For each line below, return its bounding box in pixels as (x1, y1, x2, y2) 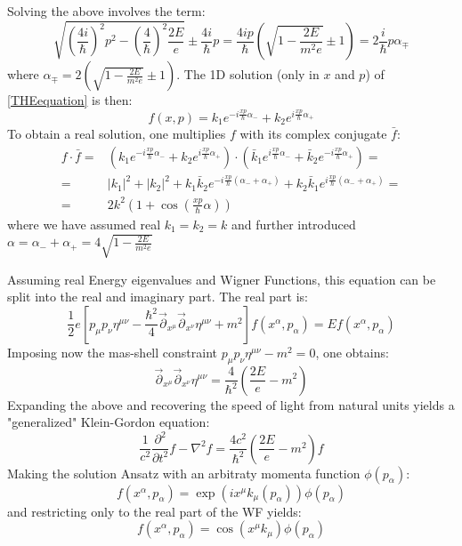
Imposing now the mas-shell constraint (7, 342, 217, 361)
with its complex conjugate (239, 124, 387, 142)
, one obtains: (315, 342, 389, 361)
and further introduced (231, 214, 356, 233)
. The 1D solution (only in (176, 65, 320, 84)
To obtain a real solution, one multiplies (7, 124, 226, 142)
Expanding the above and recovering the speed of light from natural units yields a (7, 395, 455, 414)
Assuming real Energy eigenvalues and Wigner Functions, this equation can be (7, 269, 436, 288)
